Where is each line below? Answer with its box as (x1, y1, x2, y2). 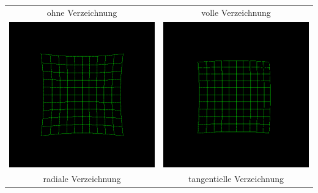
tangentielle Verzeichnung (188, 172, 284, 185)
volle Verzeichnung (201, 5, 271, 18)
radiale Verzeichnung (43, 172, 121, 185)
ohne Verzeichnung (46, 5, 117, 18)
